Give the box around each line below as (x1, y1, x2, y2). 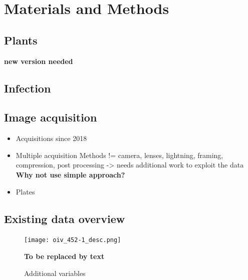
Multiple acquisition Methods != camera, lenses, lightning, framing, (16, 149, 223, 160)
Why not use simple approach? (16, 169, 125, 179)
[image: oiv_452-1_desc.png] (24, 236, 121, 244)
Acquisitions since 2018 (16, 133, 87, 143)
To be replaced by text (24, 250, 105, 261)
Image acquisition (4, 109, 97, 125)
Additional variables (24, 267, 86, 278)
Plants (4, 32, 38, 47)
